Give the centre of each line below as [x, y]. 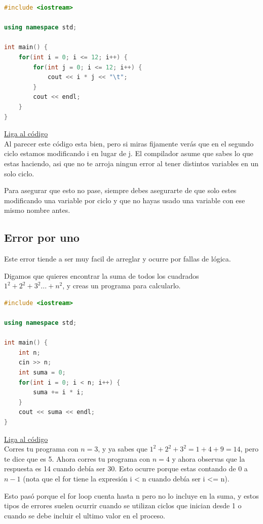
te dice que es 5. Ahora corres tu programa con [77, 458]
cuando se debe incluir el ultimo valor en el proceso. [85, 515]
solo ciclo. [19, 173]
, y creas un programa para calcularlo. [122, 286]
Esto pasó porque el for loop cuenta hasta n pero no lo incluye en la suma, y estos [131, 495]
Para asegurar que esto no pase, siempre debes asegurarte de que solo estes [120, 190]
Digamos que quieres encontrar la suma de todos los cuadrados [102, 275]
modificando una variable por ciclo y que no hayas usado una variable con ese [125, 200]
